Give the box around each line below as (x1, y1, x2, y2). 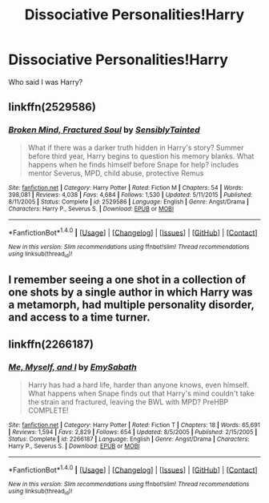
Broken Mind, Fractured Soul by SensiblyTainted (8, 124, 200, 135)
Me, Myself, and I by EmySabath (8, 362, 138, 373)
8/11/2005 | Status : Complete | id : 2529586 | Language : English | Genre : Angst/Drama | (8, 198, 250, 206)
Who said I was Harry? (8, 77, 83, 87)
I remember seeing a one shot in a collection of (8, 273, 247, 286)
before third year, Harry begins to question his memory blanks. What (27, 151, 255, 161)
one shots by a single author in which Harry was (8, 286, 254, 299)
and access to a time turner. (8, 311, 151, 324)
